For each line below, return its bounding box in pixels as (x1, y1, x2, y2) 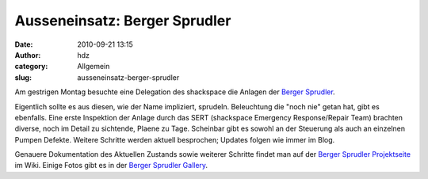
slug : (14, 72, 32, 82)
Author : (14, 50, 41, 59)
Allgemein (77, 62, 110, 71)
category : (14, 62, 48, 71)
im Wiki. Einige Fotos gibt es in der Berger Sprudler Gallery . (14, 161, 208, 170)
